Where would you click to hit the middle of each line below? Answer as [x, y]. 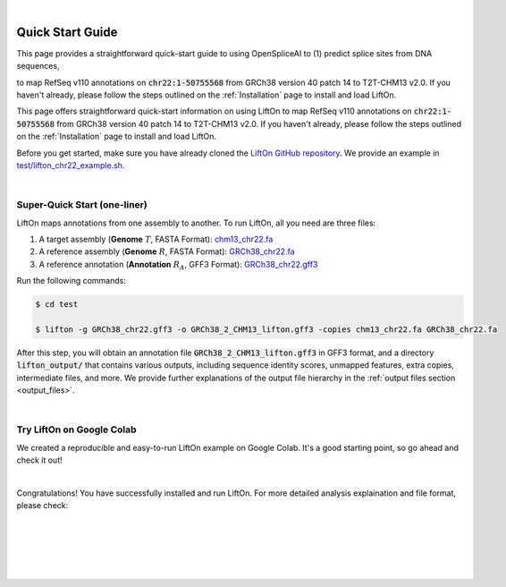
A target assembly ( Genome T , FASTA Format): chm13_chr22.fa [156, 239]
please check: [42, 506]
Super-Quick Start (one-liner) [82, 205]
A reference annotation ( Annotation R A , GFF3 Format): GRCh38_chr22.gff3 [178, 265]
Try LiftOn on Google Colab [77, 430]
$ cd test [57, 305]
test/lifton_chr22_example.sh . [71, 166]
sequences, [38, 66]
